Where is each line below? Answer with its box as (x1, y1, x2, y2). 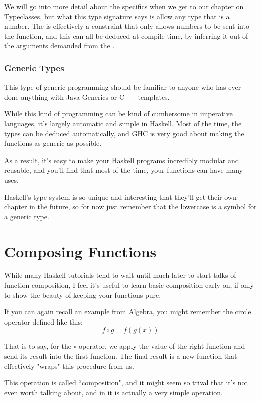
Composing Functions (4, 240, 157, 261)
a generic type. (4, 211, 49, 221)
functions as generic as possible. (4, 138, 102, 148)
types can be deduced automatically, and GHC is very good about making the (4, 128, 244, 138)
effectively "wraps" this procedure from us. (4, 360, 134, 371)
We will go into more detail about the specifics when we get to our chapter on (4, 1, 244, 11)
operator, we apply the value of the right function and (79, 341, 245, 351)
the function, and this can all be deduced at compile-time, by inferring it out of (4, 30, 248, 41)
